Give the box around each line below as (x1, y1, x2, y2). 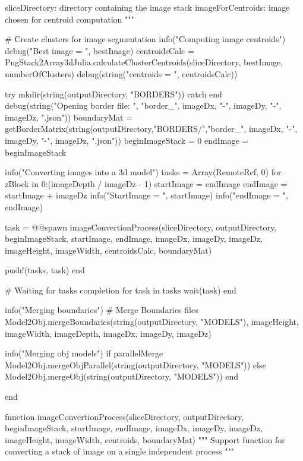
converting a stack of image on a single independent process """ (5, 445, 234, 457)
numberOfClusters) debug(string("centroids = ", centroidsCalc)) (5, 67, 238, 80)
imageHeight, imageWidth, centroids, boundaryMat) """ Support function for (5, 433, 285, 446)
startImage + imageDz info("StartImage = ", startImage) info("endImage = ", (5, 189, 288, 201)
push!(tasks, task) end (5, 264, 85, 276)
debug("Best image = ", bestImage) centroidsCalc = (5, 44, 194, 56)
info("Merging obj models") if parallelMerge (5, 347, 163, 359)
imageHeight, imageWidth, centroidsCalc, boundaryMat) (5, 244, 212, 256)
